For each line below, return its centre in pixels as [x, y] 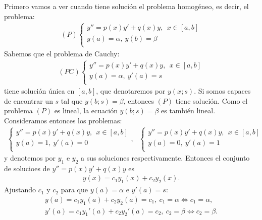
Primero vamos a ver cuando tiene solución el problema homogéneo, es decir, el [126, 6]
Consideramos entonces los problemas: [63, 120]
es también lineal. [188, 111]
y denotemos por [30, 158]
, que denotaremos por [131, 91]
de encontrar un [29, 100]
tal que [72, 100]
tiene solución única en [39, 91]
